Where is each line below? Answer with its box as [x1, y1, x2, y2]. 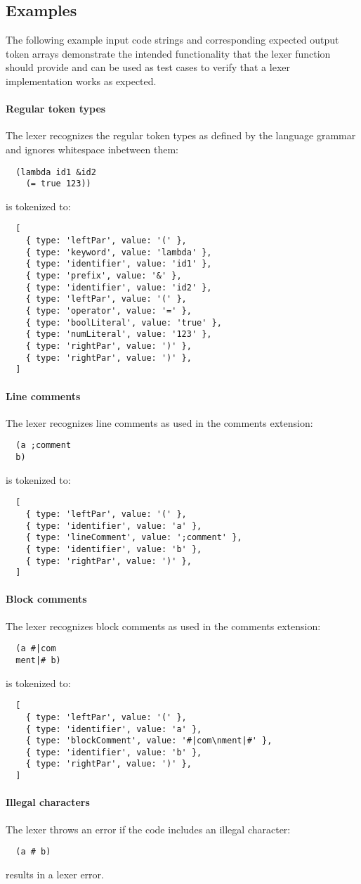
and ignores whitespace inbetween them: [6, 141, 178, 156]
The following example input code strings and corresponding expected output [6, 32, 339, 47]
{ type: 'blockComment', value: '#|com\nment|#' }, [25, 736, 273, 746]
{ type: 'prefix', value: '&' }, [25, 271, 182, 281]
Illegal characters [6, 795, 90, 809]
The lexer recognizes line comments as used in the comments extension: [6, 415, 313, 430]
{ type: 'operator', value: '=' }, [25, 306, 192, 316]
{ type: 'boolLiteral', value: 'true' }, [25, 317, 222, 328]
